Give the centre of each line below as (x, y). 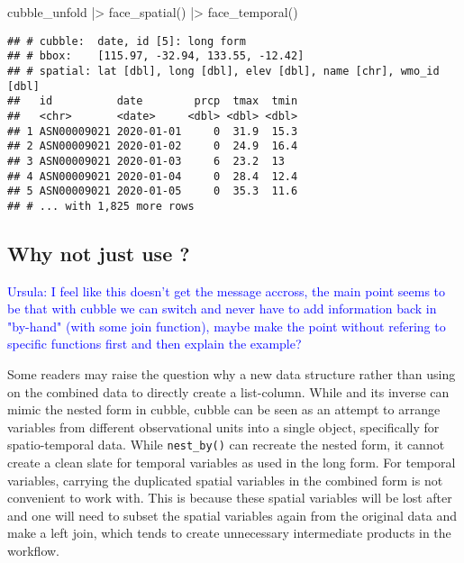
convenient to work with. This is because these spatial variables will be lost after (230, 498)
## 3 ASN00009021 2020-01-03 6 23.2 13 (146, 161)
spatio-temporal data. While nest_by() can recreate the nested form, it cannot (226, 445)
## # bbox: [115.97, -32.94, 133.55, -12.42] (156, 56)
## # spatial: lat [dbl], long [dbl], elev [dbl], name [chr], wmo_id (223, 71)
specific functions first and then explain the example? (155, 344)
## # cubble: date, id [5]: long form (127, 41)
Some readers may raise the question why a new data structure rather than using (232, 374)
